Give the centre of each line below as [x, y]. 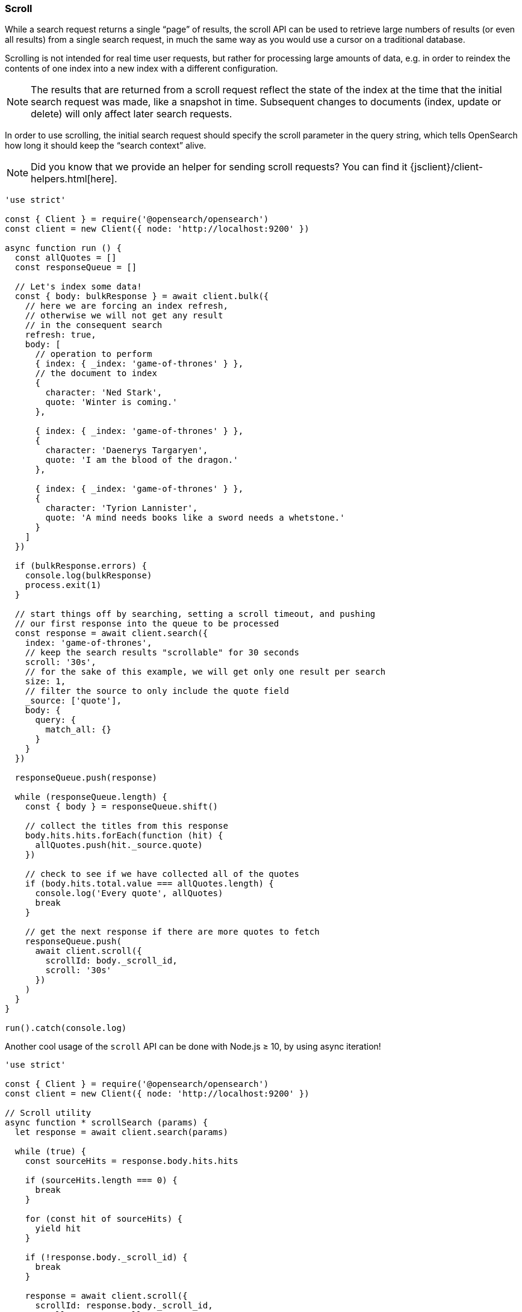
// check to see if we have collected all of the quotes [162, 874]
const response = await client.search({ [111, 633]
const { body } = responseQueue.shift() [122, 807]
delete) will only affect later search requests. [132, 114]
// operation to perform [94, 354]
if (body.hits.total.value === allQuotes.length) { [149, 884]
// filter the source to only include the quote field [157, 691]
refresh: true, [61, 335]
